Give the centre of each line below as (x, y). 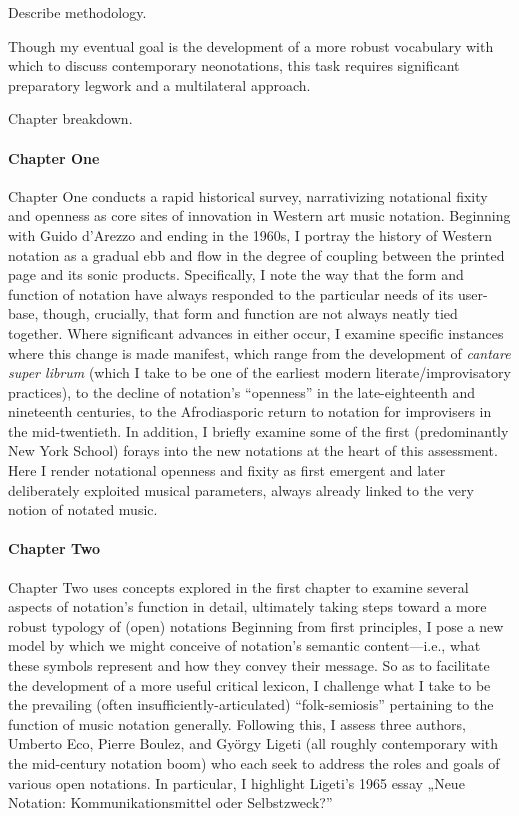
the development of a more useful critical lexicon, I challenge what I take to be (249, 684)
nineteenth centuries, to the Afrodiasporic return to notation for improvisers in (250, 411)
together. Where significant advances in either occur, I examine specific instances (256, 332)
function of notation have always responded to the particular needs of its (231, 293)
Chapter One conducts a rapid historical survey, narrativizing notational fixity (248, 195)
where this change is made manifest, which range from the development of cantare (259, 352)
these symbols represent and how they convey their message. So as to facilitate (249, 665)
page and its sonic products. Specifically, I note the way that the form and (236, 274)
